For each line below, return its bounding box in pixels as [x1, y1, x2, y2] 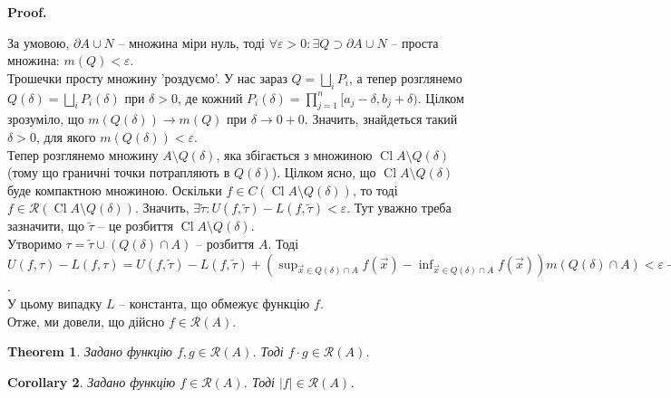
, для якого [35, 127, 96, 146]
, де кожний [177, 88, 243, 107]
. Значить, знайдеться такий [304, 109, 458, 128]
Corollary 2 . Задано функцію [7, 372, 176, 391]
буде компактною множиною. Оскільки [7, 180, 222, 199]
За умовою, [7, 33, 70, 52]
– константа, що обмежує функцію [119, 294, 310, 313]
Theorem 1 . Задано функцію [7, 342, 172, 361]
